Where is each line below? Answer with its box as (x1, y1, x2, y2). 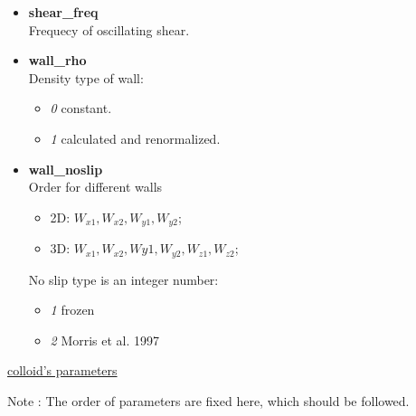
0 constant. (50, 99, 112, 118)
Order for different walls (28, 177, 163, 196)
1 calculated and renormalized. (50, 128, 221, 147)
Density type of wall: (28, 68, 144, 87)
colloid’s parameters (7, 361, 118, 380)
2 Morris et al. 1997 (50, 330, 160, 349)
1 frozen (50, 300, 95, 319)
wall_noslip (28, 159, 103, 178)
